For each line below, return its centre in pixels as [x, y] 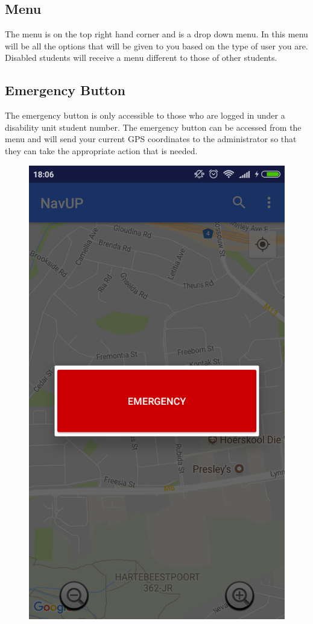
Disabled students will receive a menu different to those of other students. [141, 58]
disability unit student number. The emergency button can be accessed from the [153, 127]
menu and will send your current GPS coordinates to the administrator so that [151, 139]
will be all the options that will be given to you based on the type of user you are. [156, 45]
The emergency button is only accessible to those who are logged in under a [145, 115]
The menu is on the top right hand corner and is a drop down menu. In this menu [156, 34]
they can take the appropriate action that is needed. [101, 150]
